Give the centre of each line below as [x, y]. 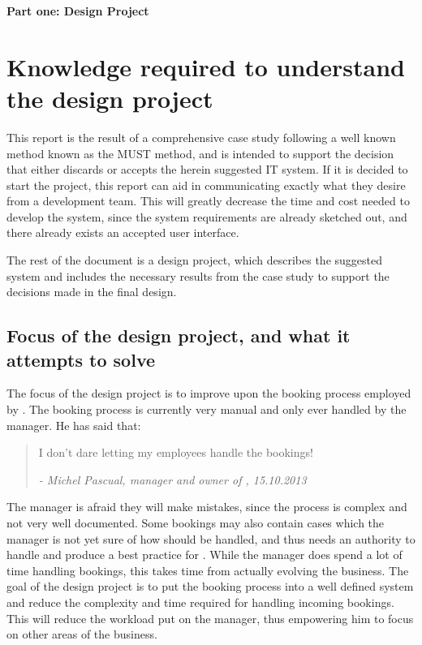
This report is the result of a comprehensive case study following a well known [201, 137]
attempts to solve [81, 359]
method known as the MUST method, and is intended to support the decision [200, 153]
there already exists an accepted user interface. [123, 232]
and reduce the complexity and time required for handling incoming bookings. [200, 602]
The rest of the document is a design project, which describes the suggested [194, 260]
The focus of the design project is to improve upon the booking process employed [209, 393]
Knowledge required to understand [206, 66]
